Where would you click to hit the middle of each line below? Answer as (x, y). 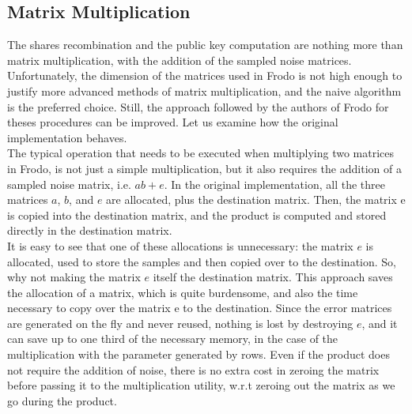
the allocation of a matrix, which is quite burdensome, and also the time (183, 292)
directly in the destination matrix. (90, 230)
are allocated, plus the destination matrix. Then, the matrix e (256, 199)
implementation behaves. (67, 137)
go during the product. (62, 400)
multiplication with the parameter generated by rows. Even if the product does (198, 354)
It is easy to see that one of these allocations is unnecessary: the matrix (180, 245)
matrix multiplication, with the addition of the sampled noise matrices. (180, 60)
